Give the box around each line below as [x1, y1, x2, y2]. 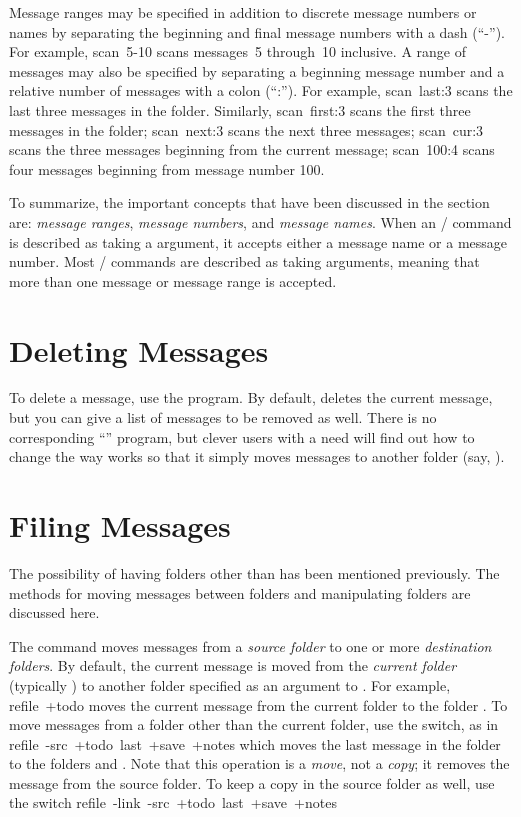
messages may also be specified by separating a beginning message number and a [9, 60, 505, 81]
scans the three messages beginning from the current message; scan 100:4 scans [9, 139, 495, 160]
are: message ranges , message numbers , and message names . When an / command [9, 211, 512, 232]
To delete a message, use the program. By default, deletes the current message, [9, 387, 493, 408]
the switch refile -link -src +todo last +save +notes [9, 792, 337, 813]
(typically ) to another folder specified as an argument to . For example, [9, 674, 451, 695]
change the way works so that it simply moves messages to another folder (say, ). [9, 446, 505, 467]
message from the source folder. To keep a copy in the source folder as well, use [9, 772, 495, 793]
